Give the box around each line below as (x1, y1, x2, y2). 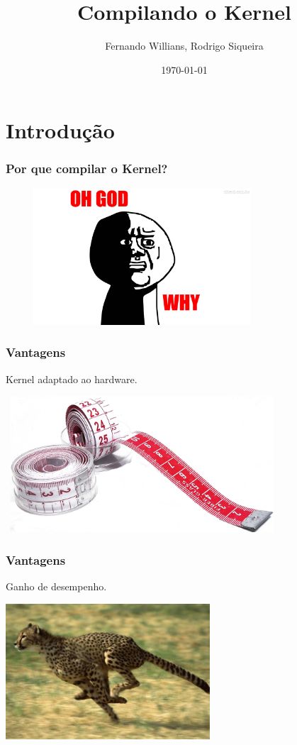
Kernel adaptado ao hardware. (6, 371, 138, 386)
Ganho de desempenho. (6, 578, 107, 593)
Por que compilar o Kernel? (6, 160, 168, 177)
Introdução (6, 116, 115, 145)
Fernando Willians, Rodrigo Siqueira (105, 38, 264, 53)
